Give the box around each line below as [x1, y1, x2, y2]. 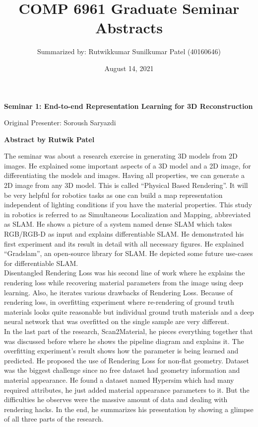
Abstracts [95, 17, 163, 38]
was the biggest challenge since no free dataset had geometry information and [4, 365, 240, 375]
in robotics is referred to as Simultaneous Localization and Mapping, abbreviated [4, 209, 251, 219]
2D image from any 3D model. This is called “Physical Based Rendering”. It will [4, 180, 248, 190]
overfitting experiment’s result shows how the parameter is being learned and [4, 345, 239, 356]
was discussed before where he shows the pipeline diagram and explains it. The [4, 336, 244, 346]
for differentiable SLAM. [4, 257, 78, 268]
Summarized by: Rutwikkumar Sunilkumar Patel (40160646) [37, 46, 221, 57]
